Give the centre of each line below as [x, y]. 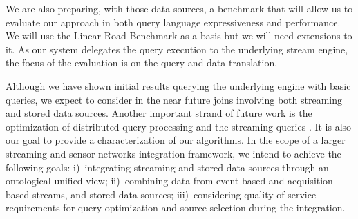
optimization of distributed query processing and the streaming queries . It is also [179, 126]
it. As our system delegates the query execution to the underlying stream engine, [177, 49]
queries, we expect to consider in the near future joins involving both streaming [174, 99]
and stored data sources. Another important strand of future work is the [159, 113]
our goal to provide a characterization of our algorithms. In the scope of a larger [176, 140]
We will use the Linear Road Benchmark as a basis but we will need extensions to [179, 36]
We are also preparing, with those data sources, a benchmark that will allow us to [179, 8]
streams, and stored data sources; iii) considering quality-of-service [174, 194]
